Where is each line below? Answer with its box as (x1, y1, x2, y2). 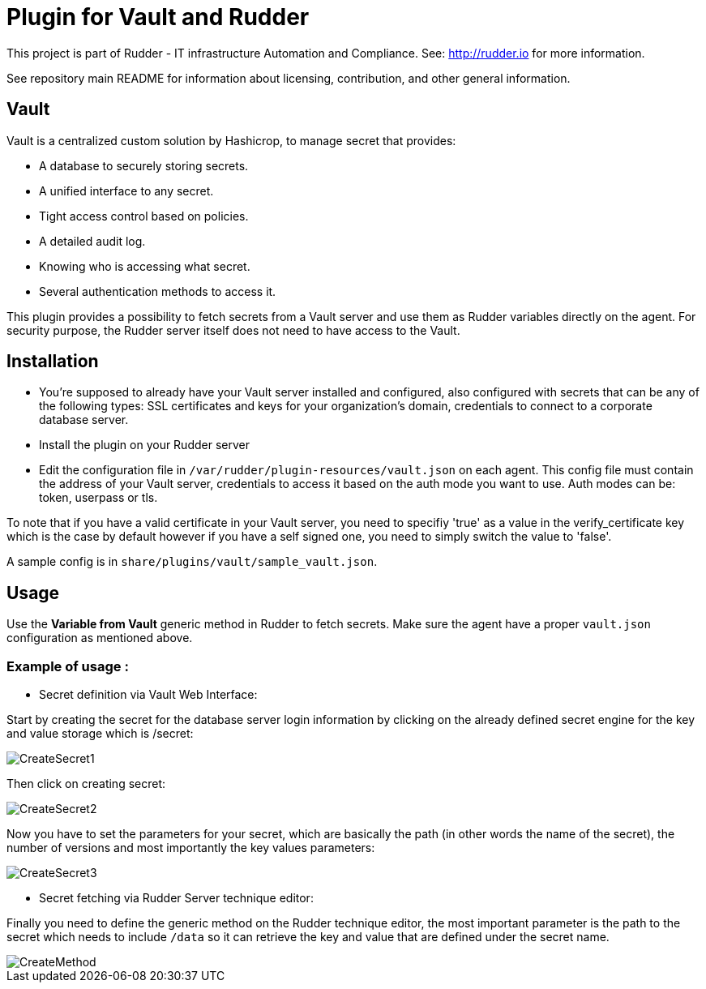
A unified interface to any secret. (39, 183, 214, 198)
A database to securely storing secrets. (39, 158, 249, 173)
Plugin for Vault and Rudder (6, 3, 310, 31)
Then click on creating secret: (6, 777, 166, 791)
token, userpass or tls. (39, 490, 158, 505)
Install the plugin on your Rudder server (39, 438, 250, 452)
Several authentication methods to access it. (39, 284, 276, 298)
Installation (6, 351, 99, 372)
